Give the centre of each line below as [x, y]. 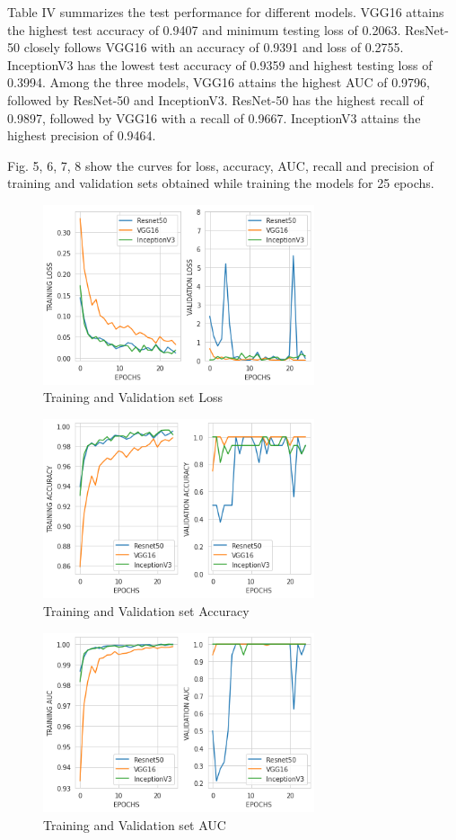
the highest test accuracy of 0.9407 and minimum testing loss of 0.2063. [204, 29]
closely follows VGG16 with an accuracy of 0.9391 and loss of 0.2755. [214, 47]
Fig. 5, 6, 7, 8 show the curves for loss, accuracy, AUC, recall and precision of [220, 165]
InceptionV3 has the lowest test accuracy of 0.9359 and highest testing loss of [220, 64]
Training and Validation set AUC [135, 824]
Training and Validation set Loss [133, 397]
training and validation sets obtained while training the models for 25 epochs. [221, 183]
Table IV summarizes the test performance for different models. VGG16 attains [226, 12]
